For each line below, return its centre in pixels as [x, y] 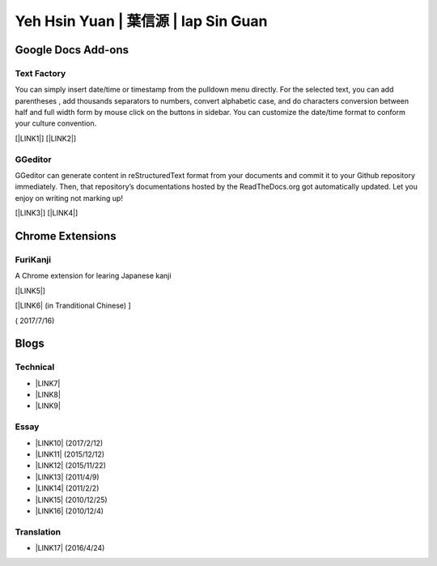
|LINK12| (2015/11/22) [71, 466]
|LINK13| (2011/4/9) [68, 477]
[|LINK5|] [30, 291]
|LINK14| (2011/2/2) [67, 488]
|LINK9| [48, 406]
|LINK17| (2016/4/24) [70, 548]
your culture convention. [56, 123]
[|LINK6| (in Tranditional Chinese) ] [73, 306]
